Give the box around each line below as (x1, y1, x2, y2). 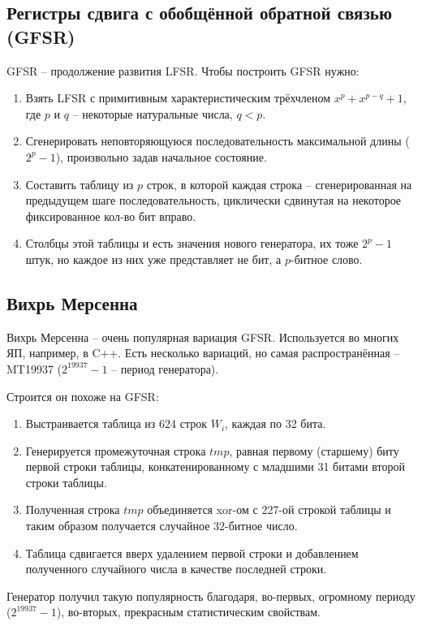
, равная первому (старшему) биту (229, 442, 399, 459)
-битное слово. (290, 250, 363, 267)
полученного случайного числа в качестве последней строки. (25, 560, 327, 577)
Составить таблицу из (25, 175, 134, 192)
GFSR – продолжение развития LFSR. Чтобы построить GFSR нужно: (6, 62, 360, 79)
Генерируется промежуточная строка (25, 442, 206, 459)
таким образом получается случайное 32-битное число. (25, 517, 298, 534)
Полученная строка (25, 501, 120, 518)
